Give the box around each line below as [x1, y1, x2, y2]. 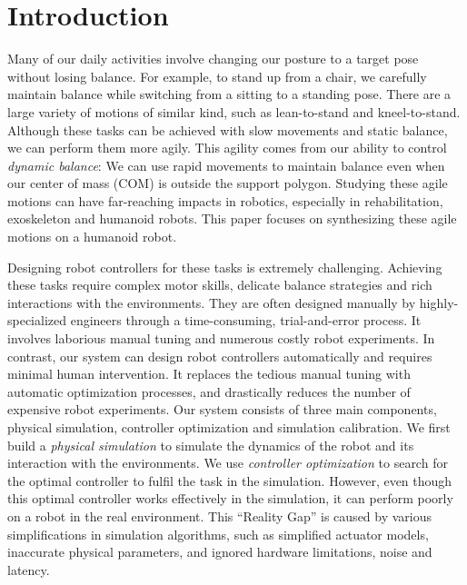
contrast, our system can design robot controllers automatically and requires [7, 346, 432, 365]
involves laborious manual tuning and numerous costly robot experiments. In [7, 329, 435, 348]
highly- [419, 292, 459, 312]
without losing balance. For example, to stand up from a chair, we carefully [7, 66, 427, 85]
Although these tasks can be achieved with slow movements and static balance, [7, 120, 448, 139]
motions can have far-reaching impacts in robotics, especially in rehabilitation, [7, 191, 443, 210]
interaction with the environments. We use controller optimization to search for [7, 453, 448, 472]
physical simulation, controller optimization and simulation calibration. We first [7, 418, 451, 436]
